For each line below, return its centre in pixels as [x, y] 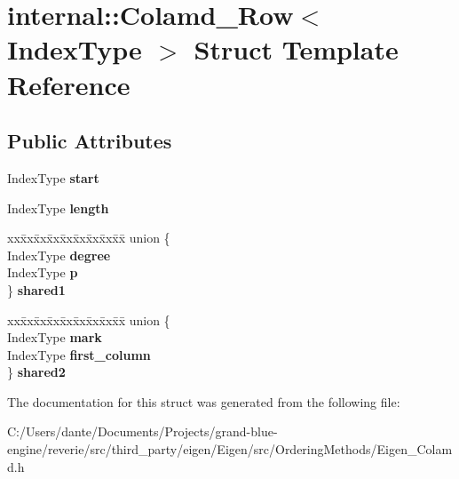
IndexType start [53, 177]
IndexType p [43, 272]
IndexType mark [55, 337]
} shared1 [36, 289]
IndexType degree [59, 255]
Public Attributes [90, 141]
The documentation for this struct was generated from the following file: [204, 401]
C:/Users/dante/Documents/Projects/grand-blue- [142, 431]
